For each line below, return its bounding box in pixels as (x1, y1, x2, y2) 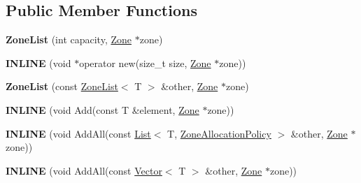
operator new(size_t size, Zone (79, 55, 211, 70)
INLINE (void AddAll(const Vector (6, 163, 162, 177)
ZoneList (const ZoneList (6, 79, 118, 94)
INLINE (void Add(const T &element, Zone (6, 102, 199, 117)
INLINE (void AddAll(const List (6, 126, 151, 140)
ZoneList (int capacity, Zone (6, 32, 132, 47)
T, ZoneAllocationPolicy (167, 126, 271, 140)
